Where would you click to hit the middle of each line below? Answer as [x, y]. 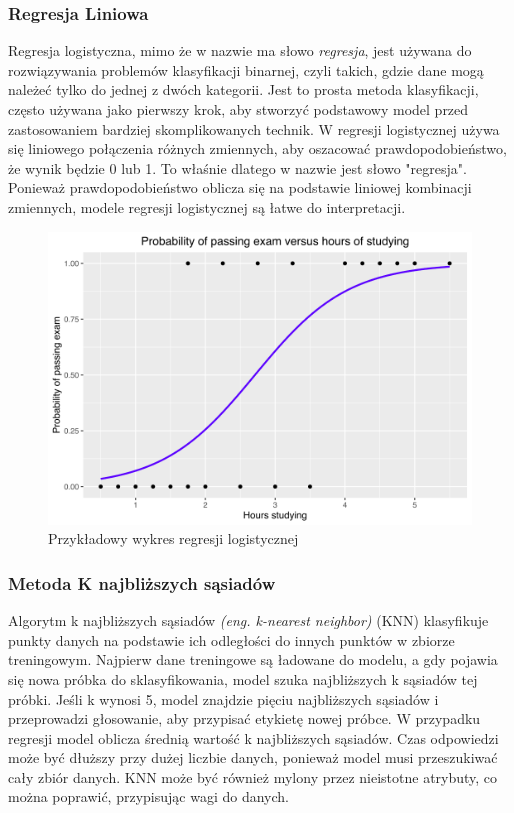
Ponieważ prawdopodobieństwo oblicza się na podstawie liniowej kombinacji [240, 187]
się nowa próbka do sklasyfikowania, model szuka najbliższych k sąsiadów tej [243, 678]
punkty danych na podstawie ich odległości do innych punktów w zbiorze [231, 639]
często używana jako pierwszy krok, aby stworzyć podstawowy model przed [238, 109]
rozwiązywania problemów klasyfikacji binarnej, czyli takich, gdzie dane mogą [246, 69]
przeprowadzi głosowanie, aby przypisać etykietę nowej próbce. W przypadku [244, 718]
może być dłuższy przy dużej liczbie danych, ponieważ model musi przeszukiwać [253, 757]
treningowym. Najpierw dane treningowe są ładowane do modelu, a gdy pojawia [253, 659]
